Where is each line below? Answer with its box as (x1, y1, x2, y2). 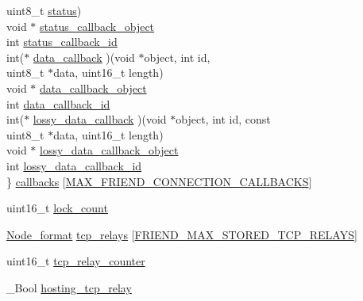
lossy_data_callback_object (40, 142, 179, 158)
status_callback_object (40, 17, 155, 34)
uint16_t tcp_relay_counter (6, 253, 145, 269)
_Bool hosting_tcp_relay (6, 279, 132, 295)
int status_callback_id (6, 33, 118, 50)
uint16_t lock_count (6, 200, 108, 216)
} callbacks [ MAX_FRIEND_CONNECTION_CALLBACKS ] (6, 173, 312, 189)
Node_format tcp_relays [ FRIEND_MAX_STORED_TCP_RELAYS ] (6, 226, 357, 242)
